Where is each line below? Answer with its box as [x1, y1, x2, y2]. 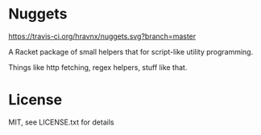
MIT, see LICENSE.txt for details [8, 117, 114, 127]
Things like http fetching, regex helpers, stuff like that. [8, 62, 188, 72]
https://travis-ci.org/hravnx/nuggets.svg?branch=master [8, 31, 197, 41]
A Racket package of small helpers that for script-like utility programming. [8, 47, 254, 56]
